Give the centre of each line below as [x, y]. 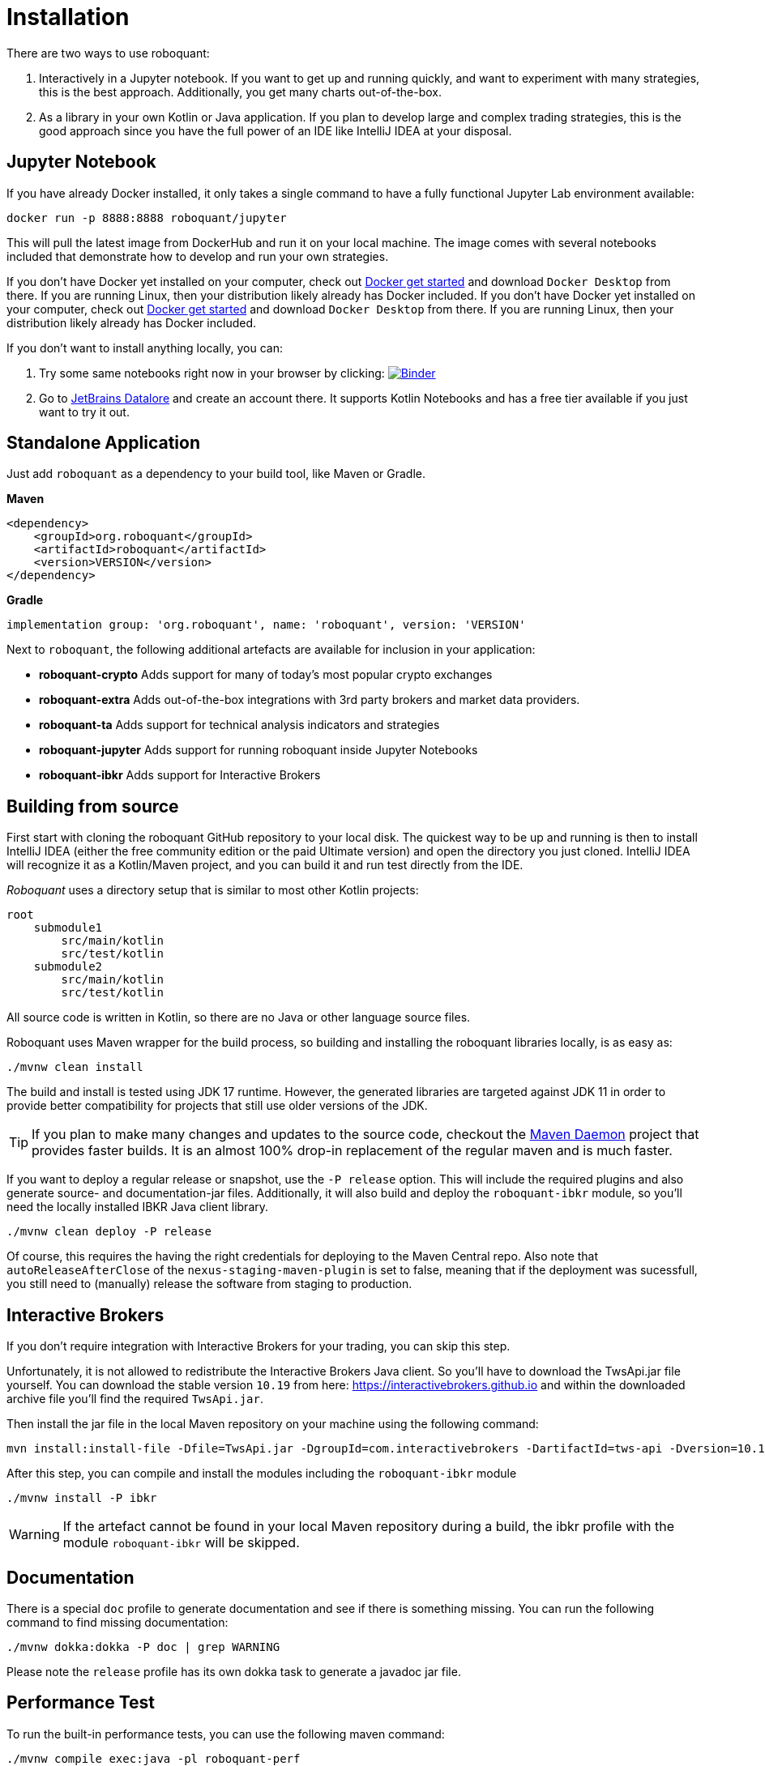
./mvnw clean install [75, 1067]
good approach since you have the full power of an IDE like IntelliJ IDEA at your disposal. [276, 130]
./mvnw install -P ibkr [82, 1498]
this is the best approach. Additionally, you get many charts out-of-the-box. [241, 92]
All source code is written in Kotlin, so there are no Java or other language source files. [239, 1017]
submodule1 [68, 928]
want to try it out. [84, 412]
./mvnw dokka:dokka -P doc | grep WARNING [143, 1647]
